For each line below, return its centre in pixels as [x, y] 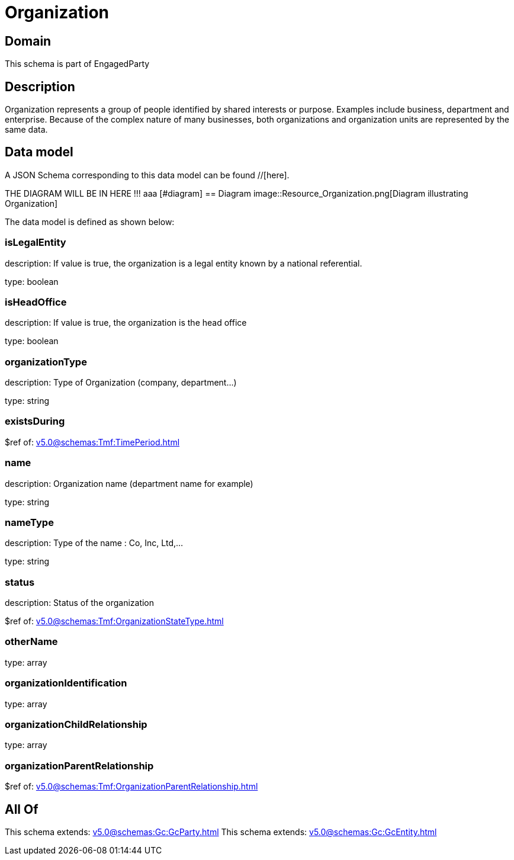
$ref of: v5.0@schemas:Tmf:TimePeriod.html [92, 442]
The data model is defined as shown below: [90, 222]
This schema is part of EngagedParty [77, 64]
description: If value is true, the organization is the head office [126, 323]
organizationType [46, 362]
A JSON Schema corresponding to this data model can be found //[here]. [147, 175]
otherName [31, 642]
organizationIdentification [66, 683]
